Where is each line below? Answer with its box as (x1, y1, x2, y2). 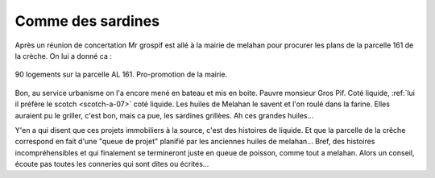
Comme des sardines (14, 12, 160, 30)
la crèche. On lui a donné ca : (14, 51, 113, 60)
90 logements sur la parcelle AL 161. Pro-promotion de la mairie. (14, 69, 228, 80)
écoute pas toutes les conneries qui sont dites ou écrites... (14, 159, 209, 169)
